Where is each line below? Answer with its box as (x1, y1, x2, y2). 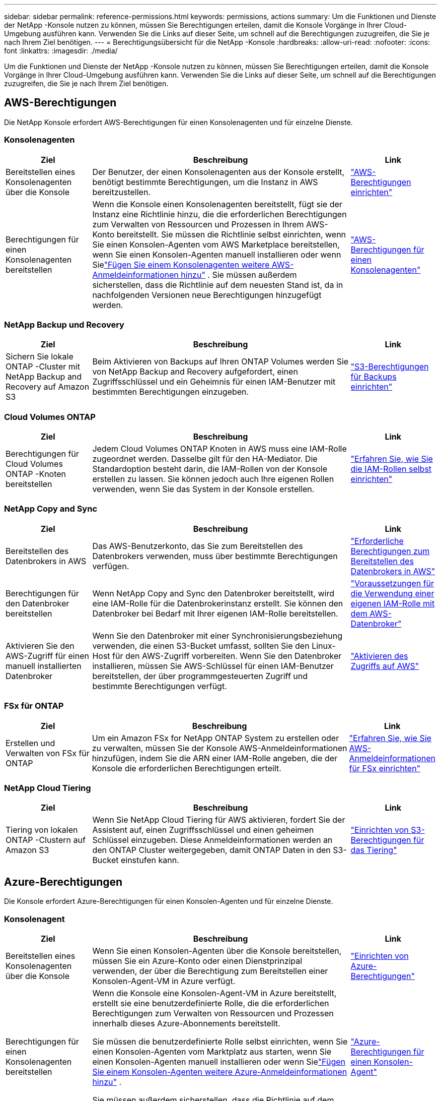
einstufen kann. (120, 855, 179, 866)
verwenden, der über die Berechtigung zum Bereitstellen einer (92, 965, 328, 976)
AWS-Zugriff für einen (6, 650, 89, 661)
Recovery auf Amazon (6, 382, 90, 392)
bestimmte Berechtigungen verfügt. (92, 681, 227, 691)
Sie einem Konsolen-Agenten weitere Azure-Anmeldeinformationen (92, 1066, 347, 1077)
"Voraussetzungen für (350, 578, 434, 588)
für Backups (350, 372, 397, 382)
